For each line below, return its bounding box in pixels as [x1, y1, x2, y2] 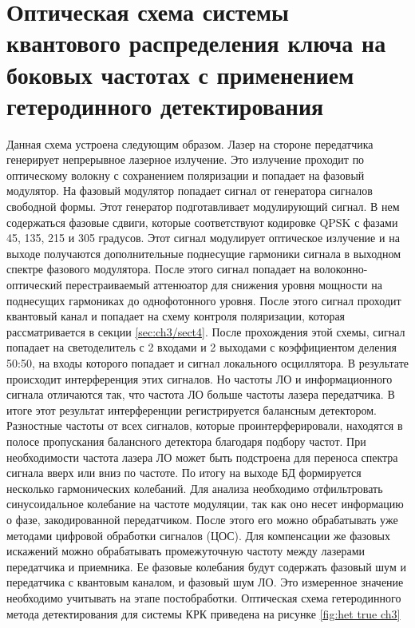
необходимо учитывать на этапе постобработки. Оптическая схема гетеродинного [6, 589, 401, 606]
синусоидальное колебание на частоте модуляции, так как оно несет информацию [6, 495, 404, 512]
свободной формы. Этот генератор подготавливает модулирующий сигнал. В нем [6, 198, 400, 215]
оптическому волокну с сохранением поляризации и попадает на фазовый [6, 166, 365, 183]
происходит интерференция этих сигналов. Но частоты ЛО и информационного [6, 370, 393, 387]
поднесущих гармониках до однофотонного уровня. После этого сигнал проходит [6, 292, 401, 308]
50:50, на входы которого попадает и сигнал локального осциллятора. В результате [6, 355, 409, 371]
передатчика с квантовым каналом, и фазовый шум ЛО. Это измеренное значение [6, 574, 404, 590]
